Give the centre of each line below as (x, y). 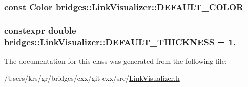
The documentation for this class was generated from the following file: (116, 60)
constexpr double (40, 30)
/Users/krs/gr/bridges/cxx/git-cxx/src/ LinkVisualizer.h (92, 78)
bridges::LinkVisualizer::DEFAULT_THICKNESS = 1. (120, 41)
